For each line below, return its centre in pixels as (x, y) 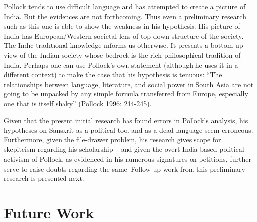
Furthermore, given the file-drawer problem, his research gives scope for (113, 139)
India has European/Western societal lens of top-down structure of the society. (124, 35)
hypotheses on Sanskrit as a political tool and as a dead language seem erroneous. (128, 130)
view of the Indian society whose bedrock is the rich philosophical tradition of (122, 55)
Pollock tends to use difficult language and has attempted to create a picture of (125, 6)
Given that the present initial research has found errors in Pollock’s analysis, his (126, 120)
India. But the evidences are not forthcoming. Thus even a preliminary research (125, 16)
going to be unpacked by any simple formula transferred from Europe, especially (126, 94)
